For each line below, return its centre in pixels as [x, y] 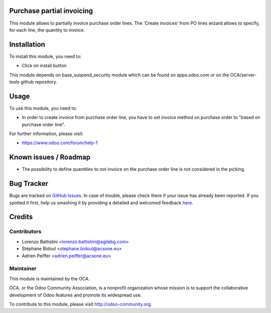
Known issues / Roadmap [50, 158]
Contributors [25, 232]
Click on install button [44, 66]
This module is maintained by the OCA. [49, 278]
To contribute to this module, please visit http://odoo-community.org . [81, 304]
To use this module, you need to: [43, 108]
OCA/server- [243, 75]
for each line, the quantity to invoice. [47, 30]
